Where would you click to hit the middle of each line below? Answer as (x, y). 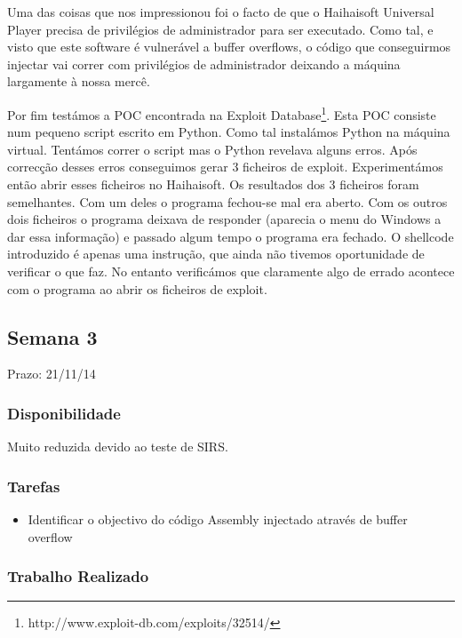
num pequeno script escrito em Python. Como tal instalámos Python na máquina (229, 132)
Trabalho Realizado (78, 576)
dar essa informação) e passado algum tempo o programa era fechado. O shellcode (231, 236)
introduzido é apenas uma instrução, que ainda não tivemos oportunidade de (216, 254)
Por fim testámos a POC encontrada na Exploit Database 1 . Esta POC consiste (222, 113)
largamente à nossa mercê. (79, 81)
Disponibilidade (64, 413)
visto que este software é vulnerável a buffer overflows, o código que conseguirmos (229, 47)
